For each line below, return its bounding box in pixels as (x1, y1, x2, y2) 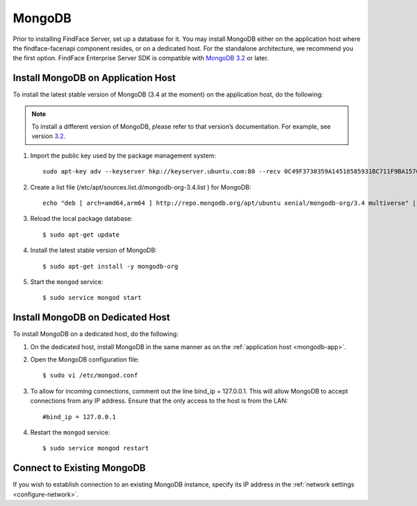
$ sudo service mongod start (42, 294, 142, 302)
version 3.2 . (31, 132, 66, 140)
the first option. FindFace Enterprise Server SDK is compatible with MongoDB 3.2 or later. (13, 54, 269, 62)
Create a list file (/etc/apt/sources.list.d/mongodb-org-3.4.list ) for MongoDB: (30, 183, 252, 191)
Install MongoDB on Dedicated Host (13, 312, 170, 323)
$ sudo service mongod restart (42, 444, 149, 453)
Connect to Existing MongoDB (13, 462, 146, 474)
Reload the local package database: (30, 214, 133, 223)
